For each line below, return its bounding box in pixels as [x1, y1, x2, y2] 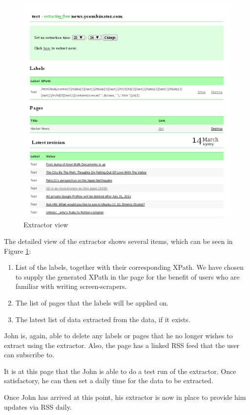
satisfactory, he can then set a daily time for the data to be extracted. [4, 375, 213, 386]
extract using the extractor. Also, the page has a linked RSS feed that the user [4, 340, 240, 350]
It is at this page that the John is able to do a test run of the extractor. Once [4, 366, 236, 376]
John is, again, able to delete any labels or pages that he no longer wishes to [4, 330, 233, 341]
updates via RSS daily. [4, 401, 72, 412]
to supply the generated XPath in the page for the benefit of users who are [15, 271, 240, 282]
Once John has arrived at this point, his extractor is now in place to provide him [4, 392, 246, 402]
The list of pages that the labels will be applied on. [15, 297, 169, 307]
